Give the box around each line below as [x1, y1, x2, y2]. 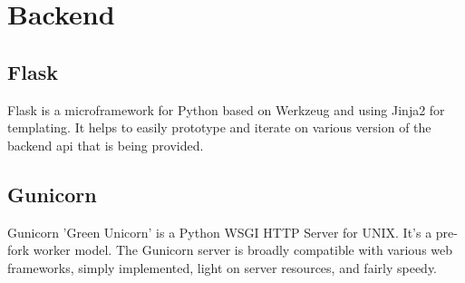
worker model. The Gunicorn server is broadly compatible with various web [33, 240, 453, 259]
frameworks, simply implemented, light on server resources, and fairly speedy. [7, 258, 438, 277]
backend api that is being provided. [7, 135, 204, 154]
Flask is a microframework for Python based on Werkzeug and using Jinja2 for [7, 100, 445, 119]
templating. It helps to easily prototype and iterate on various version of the [7, 118, 431, 137]
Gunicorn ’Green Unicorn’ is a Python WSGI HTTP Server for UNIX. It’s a [7, 222, 432, 241]
